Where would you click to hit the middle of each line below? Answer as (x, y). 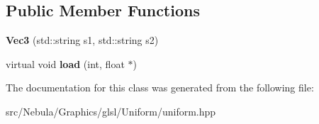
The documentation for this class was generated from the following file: (160, 88)
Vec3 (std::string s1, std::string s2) (82, 40)
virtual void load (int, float (65, 63)
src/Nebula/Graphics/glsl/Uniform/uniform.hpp (111, 111)
